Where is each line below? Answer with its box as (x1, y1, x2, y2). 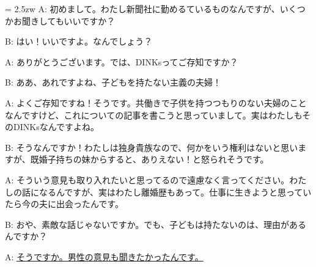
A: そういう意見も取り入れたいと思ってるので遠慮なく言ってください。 (5, 173, 290, 186)
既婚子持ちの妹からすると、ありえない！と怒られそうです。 (30, 153, 269, 166)
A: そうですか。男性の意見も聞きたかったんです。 (5, 250, 204, 263)
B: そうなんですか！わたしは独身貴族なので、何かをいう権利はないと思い (5, 141, 298, 153)
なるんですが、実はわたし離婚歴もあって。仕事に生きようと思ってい (39, 185, 312, 198)
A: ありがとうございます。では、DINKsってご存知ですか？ (5, 55, 238, 68)
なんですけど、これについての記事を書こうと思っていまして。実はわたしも (5, 108, 303, 121)
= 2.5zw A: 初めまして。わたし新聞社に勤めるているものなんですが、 (5, 2, 280, 15)
